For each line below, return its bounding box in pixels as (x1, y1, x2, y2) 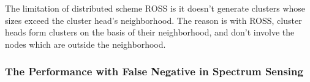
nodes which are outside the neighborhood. (5, 37, 166, 50)
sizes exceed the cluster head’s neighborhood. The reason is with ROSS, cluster (5, 13, 302, 26)
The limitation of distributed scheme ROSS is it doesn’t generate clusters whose (5, 2, 306, 14)
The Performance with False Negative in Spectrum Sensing (5, 64, 303, 79)
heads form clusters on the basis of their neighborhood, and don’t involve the (5, 26, 295, 39)
